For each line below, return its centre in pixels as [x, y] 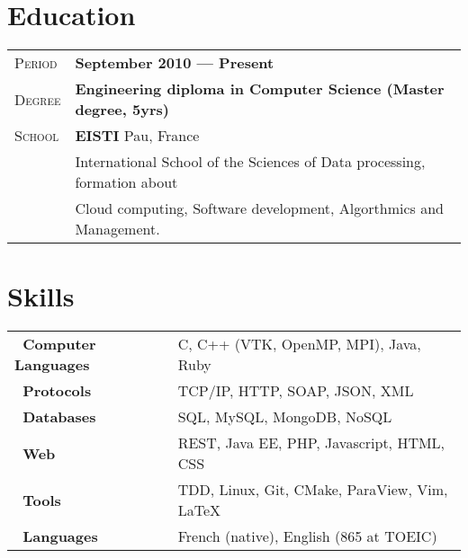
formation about [126, 182]
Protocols [57, 391]
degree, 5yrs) [122, 110]
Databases [59, 417]
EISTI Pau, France [137, 136]
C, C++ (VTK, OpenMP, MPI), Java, [299, 344]
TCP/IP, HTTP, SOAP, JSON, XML [296, 391]
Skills [41, 296]
